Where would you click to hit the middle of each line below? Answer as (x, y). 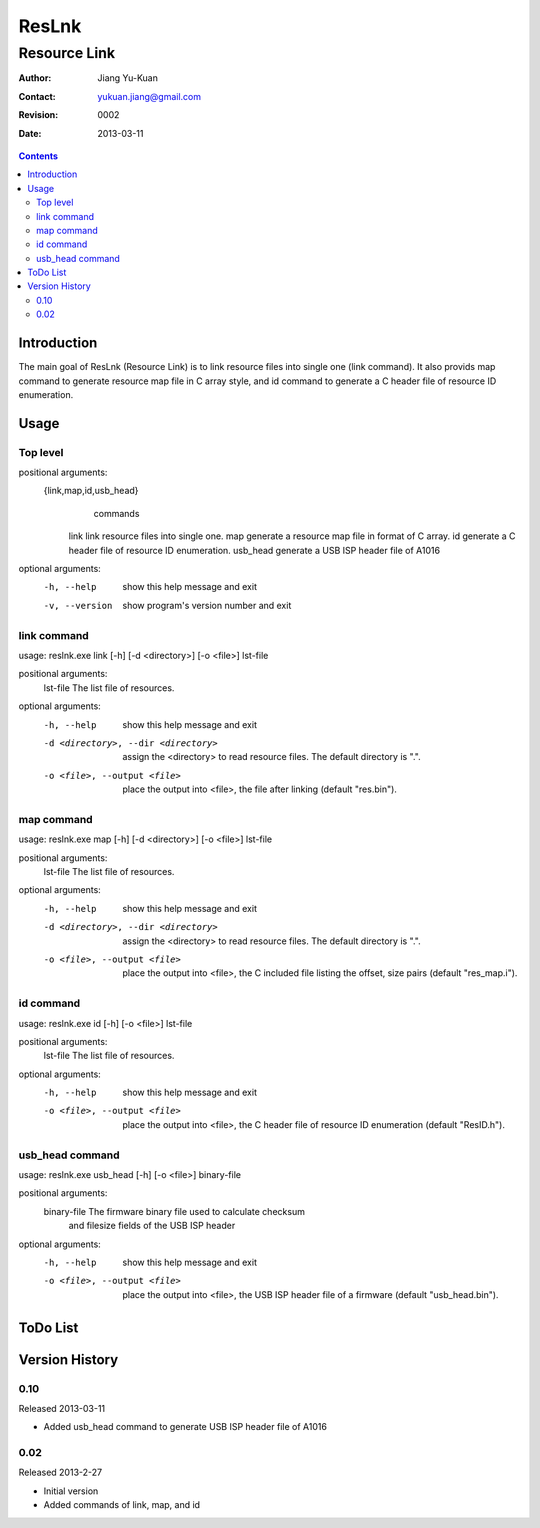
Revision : (38, 115)
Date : (30, 133)
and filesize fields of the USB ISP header (152, 1226)
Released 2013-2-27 (60, 1472)
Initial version (71, 1491)
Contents (38, 156)
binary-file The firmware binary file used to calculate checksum (174, 1211)
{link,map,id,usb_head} (91, 491)
